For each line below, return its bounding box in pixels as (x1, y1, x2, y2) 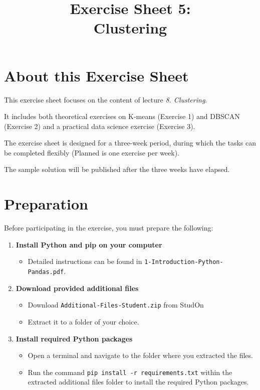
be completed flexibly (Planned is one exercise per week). (4, 147, 180, 157)
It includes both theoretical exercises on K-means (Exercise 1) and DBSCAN (4, 111, 240, 121)
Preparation (4, 193, 88, 214)
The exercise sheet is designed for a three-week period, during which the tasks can (4, 137, 256, 148)
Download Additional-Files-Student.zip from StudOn (28, 299, 204, 310)
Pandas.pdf (28, 268, 64, 276)
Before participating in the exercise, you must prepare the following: (4, 222, 213, 233)
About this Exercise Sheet (4, 65, 189, 85)
